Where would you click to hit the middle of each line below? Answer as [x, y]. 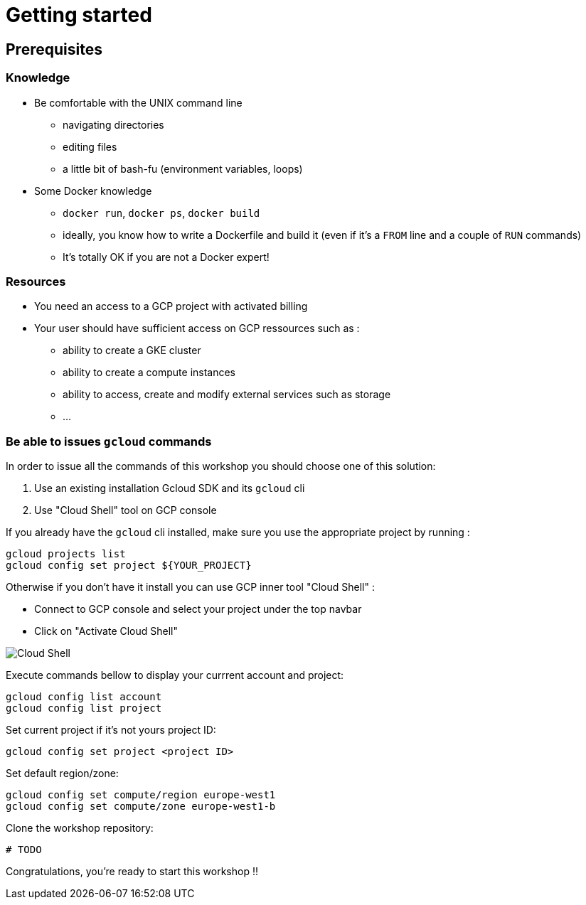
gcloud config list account [84, 697]
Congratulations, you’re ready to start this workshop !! [132, 872]
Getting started [79, 15]
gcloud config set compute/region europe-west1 [141, 795]
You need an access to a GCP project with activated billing [171, 306]
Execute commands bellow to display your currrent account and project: [175, 675]
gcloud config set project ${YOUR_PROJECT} [129, 566]
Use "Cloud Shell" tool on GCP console [126, 510]
